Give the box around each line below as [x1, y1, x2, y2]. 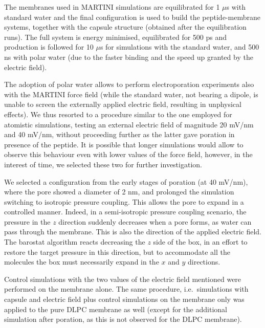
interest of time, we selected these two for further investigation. [4, 159, 202, 169]
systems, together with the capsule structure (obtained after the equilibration [4, 21, 247, 32]
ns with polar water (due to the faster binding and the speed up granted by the [4, 51, 253, 62]
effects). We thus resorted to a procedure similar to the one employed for [4, 108, 232, 119]
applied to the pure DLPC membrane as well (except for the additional [4, 303, 227, 314]
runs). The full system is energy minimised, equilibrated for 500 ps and [4, 31, 227, 42]
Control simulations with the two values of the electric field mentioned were [4, 273, 241, 284]
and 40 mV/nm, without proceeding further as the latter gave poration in [4, 129, 235, 140]
